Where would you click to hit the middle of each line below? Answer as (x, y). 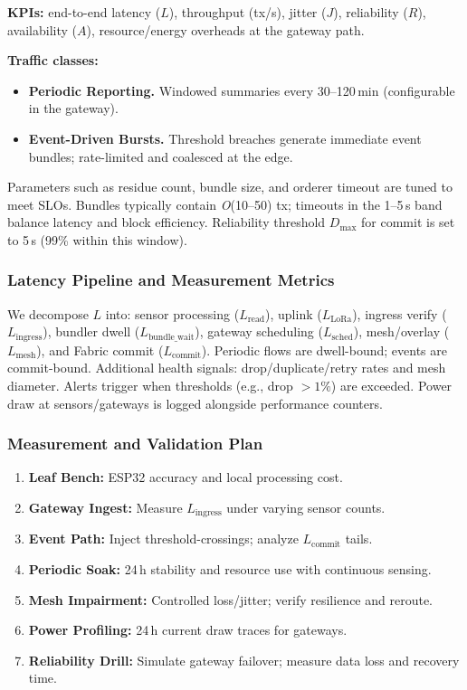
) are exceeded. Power (391, 385)
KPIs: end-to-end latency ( (84, 12)
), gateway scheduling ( (259, 331)
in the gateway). (73, 108)
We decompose (48, 313)
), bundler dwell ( (91, 331)
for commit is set (408, 222)
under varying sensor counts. (306, 507)
